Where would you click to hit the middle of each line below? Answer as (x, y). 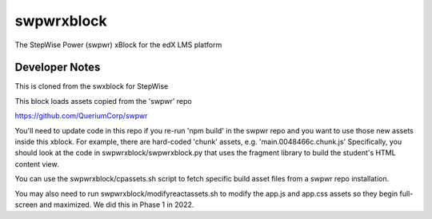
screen (26, 205)
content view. (37, 164)
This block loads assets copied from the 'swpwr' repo (103, 101)
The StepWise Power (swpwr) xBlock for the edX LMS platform (118, 45)
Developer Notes (58, 68)
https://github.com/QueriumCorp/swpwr (81, 116)
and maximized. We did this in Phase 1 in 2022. (116, 205)
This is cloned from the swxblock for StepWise (92, 86)
